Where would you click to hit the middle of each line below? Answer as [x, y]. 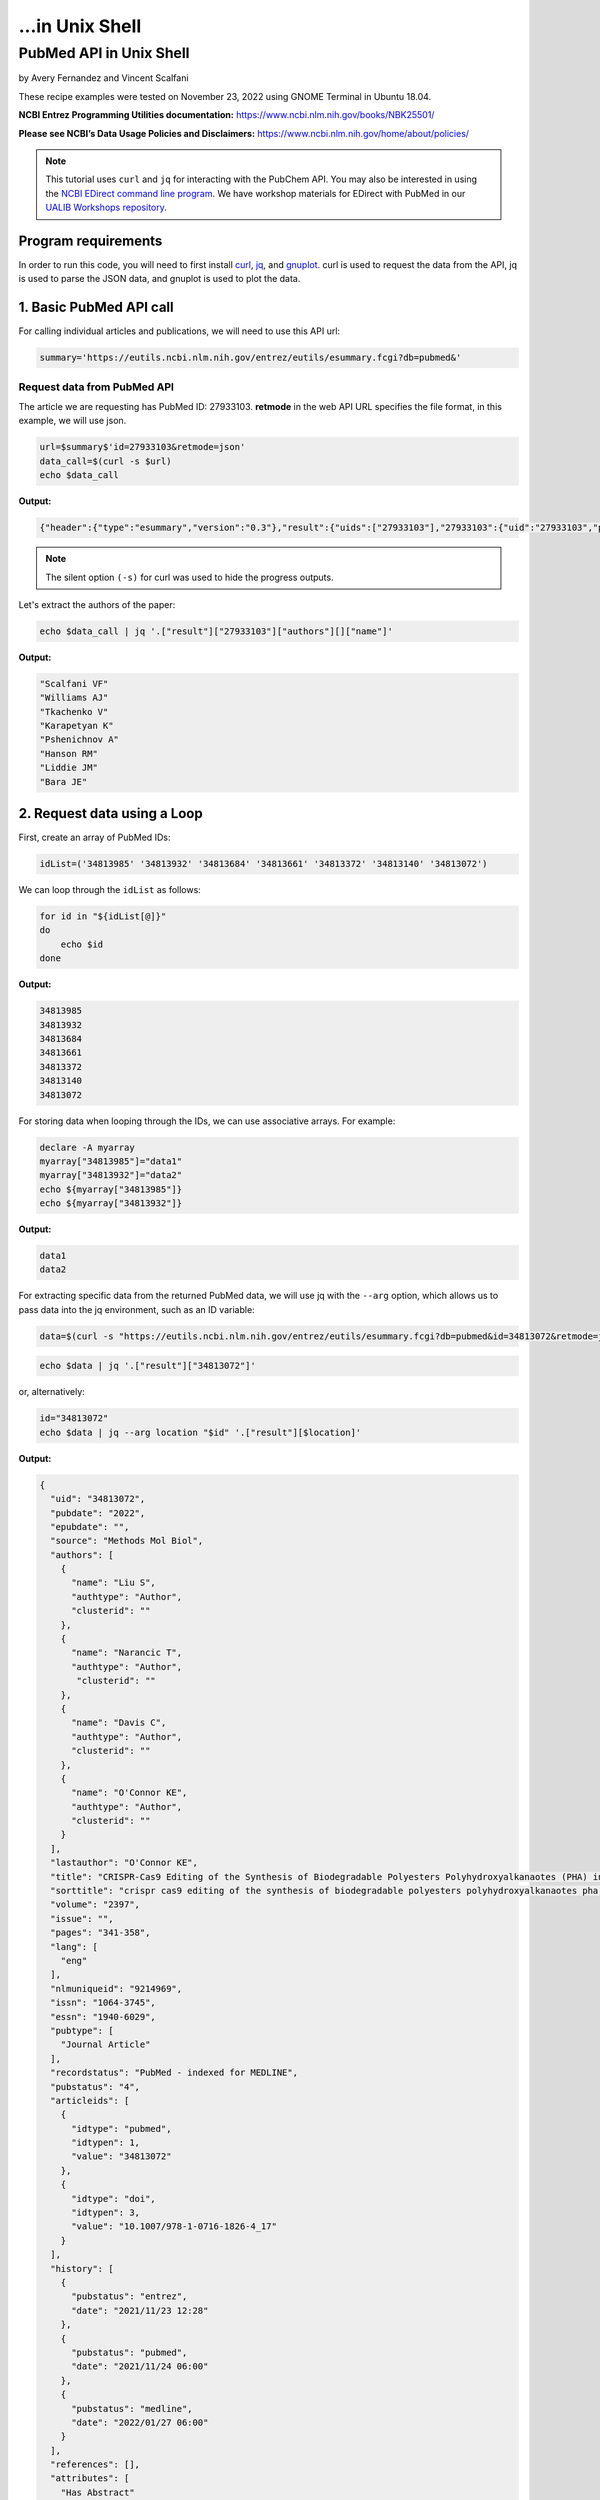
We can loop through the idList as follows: [110, 890]
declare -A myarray [87, 1147]
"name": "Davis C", [119, 1723]
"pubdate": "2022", [98, 1513]
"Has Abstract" [97, 2492]
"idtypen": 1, [105, 2143]
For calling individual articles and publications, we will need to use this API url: [179, 331]
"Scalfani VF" [74, 683]
